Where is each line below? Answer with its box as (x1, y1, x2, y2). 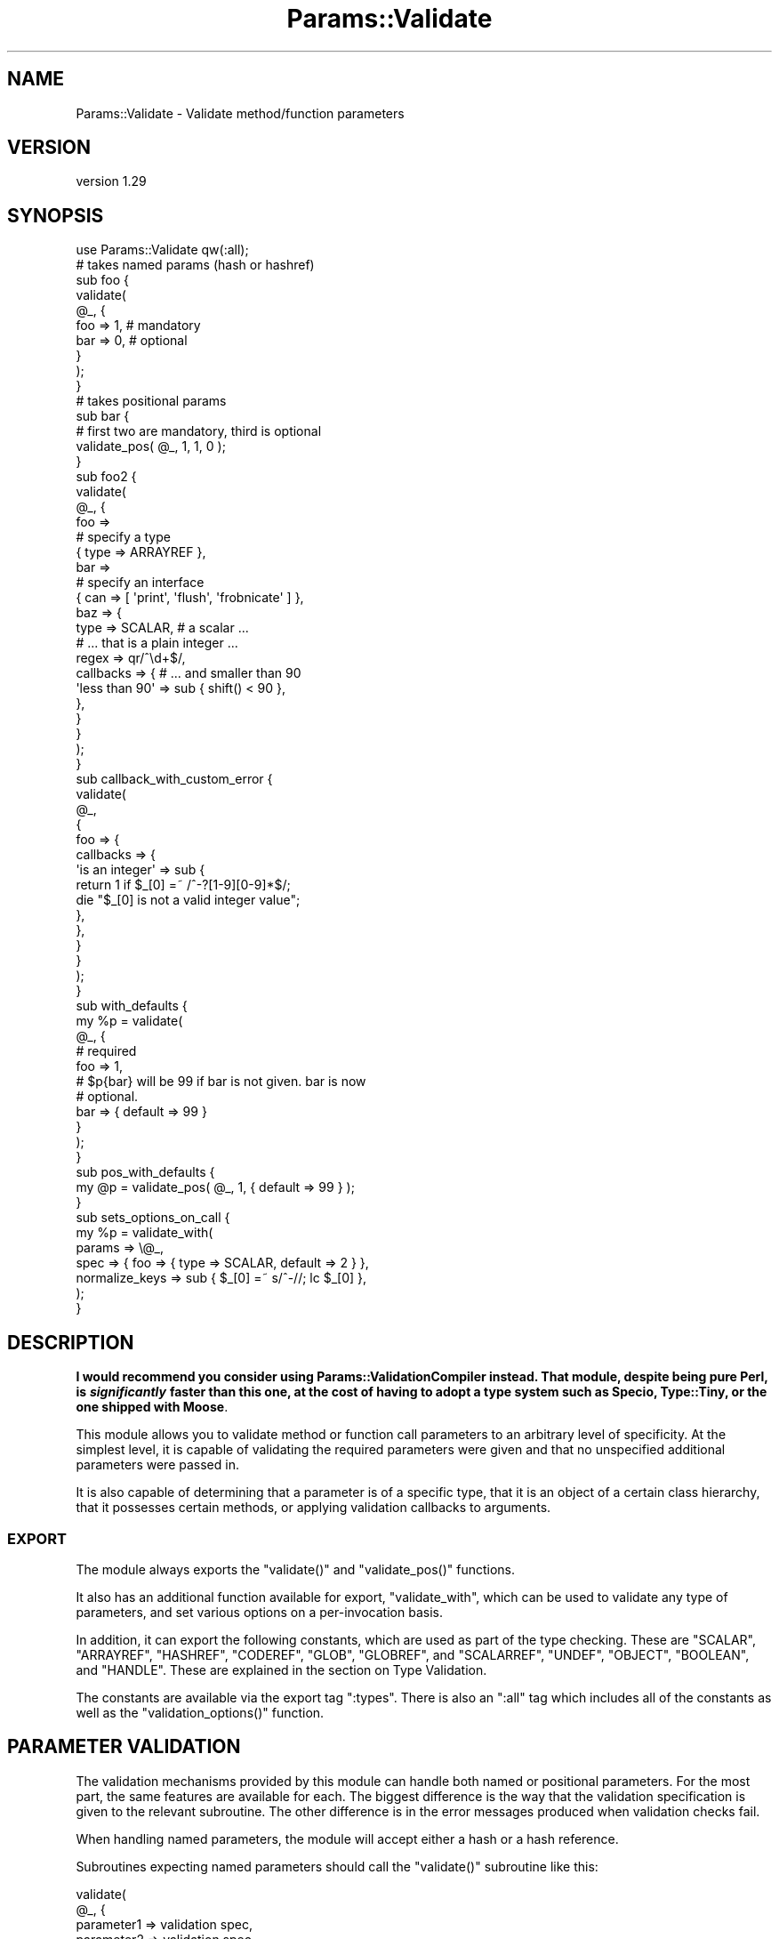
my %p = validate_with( (76, 1225, 213, 1241)
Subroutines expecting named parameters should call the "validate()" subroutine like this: (76, 1858, 598, 1874)
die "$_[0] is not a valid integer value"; (76, 892, 301, 908)
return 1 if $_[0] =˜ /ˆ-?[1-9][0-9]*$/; (76, 877, 291, 893)
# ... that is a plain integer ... (76, 635, 238, 651)
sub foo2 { (76, 469, 137, 485)
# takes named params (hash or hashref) (76, 257, 315, 273)
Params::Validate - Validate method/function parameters (76, 105, 405, 121)
